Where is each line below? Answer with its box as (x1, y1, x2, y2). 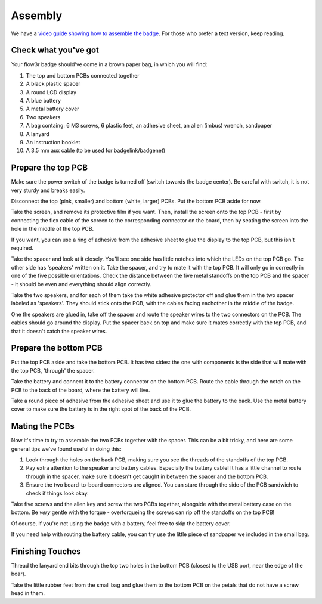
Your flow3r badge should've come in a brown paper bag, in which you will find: (11, 61, 208, 68)
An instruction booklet (26, 138, 80, 145)
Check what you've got (11, 45, 100, 55)
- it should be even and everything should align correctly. (11, 280, 152, 287)
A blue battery (26, 97, 61, 104)
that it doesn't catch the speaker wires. (11, 327, 107, 334)
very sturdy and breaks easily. (11, 187, 85, 194)
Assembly (11, 9, 63, 22)
